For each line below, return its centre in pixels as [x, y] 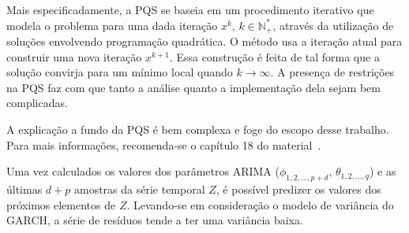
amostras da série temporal [139, 189]
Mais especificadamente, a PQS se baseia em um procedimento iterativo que [190, 9]
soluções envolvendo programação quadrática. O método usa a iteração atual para [204, 41]
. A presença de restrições [332, 72]
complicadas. [37, 103]
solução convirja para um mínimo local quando [120, 72]
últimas [24, 189]
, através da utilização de [333, 25]
